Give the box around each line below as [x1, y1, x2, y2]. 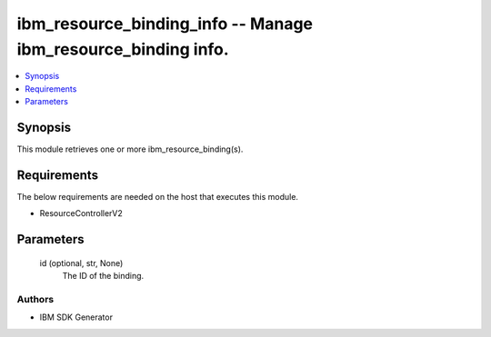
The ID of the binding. [62, 271, 145, 282]
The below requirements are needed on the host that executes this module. [16, 191, 299, 202]
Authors [16, 292, 55, 305]
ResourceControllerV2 [39, 208, 123, 219]
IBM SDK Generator [39, 312, 114, 322]
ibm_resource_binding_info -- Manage [16, 14, 314, 34]
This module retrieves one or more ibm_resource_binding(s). [16, 144, 244, 154]
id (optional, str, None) [39, 257, 124, 268]
